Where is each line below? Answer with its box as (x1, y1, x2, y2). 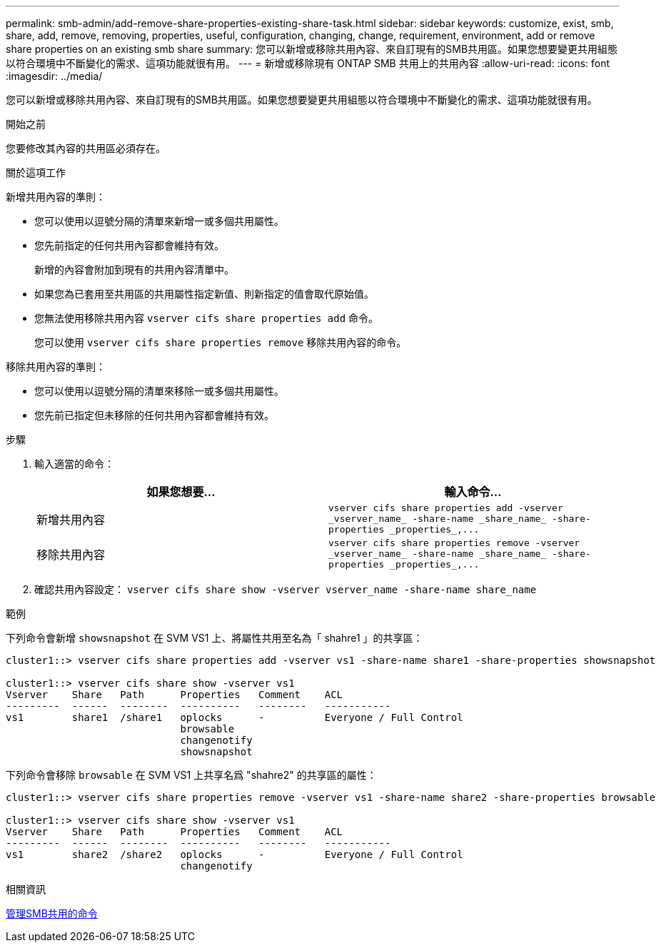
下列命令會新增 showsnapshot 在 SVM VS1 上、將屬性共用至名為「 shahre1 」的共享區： (6, 632, 423, 644)
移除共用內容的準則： (6, 360, 106, 373)
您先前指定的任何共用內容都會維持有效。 (34, 239, 224, 251)
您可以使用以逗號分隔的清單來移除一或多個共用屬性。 (34, 385, 284, 397)
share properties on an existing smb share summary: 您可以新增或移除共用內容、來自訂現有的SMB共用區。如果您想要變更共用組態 (6, 43, 618, 55)
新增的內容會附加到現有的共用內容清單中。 (34, 263, 234, 276)
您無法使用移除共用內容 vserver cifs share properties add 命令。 (34, 312, 379, 324)
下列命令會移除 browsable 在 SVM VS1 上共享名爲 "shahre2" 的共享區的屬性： (6, 769, 377, 781)
